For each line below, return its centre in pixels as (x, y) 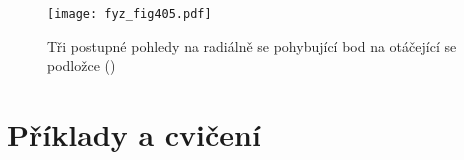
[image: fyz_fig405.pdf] (129, 14)
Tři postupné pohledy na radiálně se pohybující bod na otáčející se (252, 45)
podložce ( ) (81, 65)
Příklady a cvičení (134, 134)
